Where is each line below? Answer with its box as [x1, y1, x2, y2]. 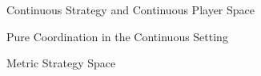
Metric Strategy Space [6, 55, 116, 71]
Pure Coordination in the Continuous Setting [6, 28, 228, 44]
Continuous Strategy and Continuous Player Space [6, 2, 255, 17]
